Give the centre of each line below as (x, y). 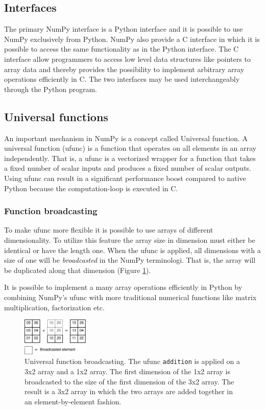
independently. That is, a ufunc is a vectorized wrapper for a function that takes (130, 158)
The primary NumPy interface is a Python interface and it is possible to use (124, 29)
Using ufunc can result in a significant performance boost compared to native (125, 178)
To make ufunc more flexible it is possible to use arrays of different (109, 230)
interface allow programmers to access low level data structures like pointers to (127, 59)
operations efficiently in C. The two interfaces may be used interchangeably (122, 79)
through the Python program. (51, 89)
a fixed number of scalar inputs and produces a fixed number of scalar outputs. (128, 168)
